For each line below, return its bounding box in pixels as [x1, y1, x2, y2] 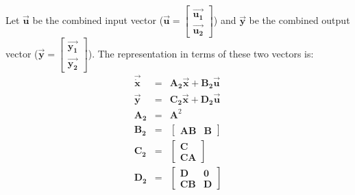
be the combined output [249, 13, 350, 27]
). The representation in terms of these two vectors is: [88, 46, 314, 60]
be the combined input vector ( [32, 13, 164, 27]
